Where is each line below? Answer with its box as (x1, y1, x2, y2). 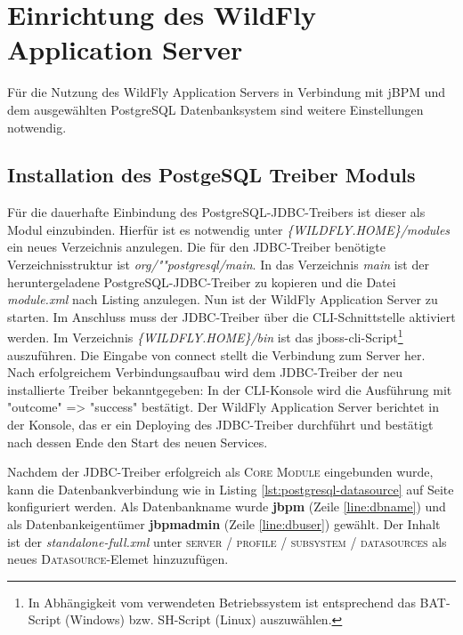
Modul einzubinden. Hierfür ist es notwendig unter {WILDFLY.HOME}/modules (7, 220, 451, 238)
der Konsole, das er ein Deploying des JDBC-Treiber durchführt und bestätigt (7, 415, 434, 434)
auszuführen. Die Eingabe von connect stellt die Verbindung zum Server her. (7, 345, 426, 364)
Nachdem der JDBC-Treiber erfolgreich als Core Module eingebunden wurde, (7, 462, 434, 481)
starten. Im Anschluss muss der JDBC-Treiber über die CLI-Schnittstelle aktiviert (7, 307, 456, 326)
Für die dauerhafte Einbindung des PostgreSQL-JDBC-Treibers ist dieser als (7, 203, 426, 221)
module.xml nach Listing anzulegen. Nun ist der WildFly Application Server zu (7, 290, 438, 309)
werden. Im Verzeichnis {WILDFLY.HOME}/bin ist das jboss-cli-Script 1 (7, 326, 403, 347)
